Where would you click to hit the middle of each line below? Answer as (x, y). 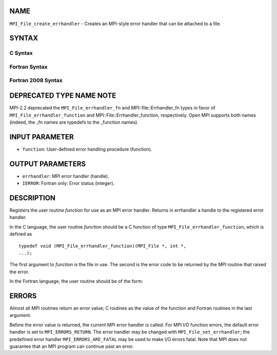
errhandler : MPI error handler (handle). (66, 176)
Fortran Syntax (28, 67)
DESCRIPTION (33, 198)
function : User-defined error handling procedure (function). (87, 149)
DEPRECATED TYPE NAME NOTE (63, 96)
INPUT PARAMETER (42, 137)
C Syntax (21, 53)
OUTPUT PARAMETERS (48, 164)
